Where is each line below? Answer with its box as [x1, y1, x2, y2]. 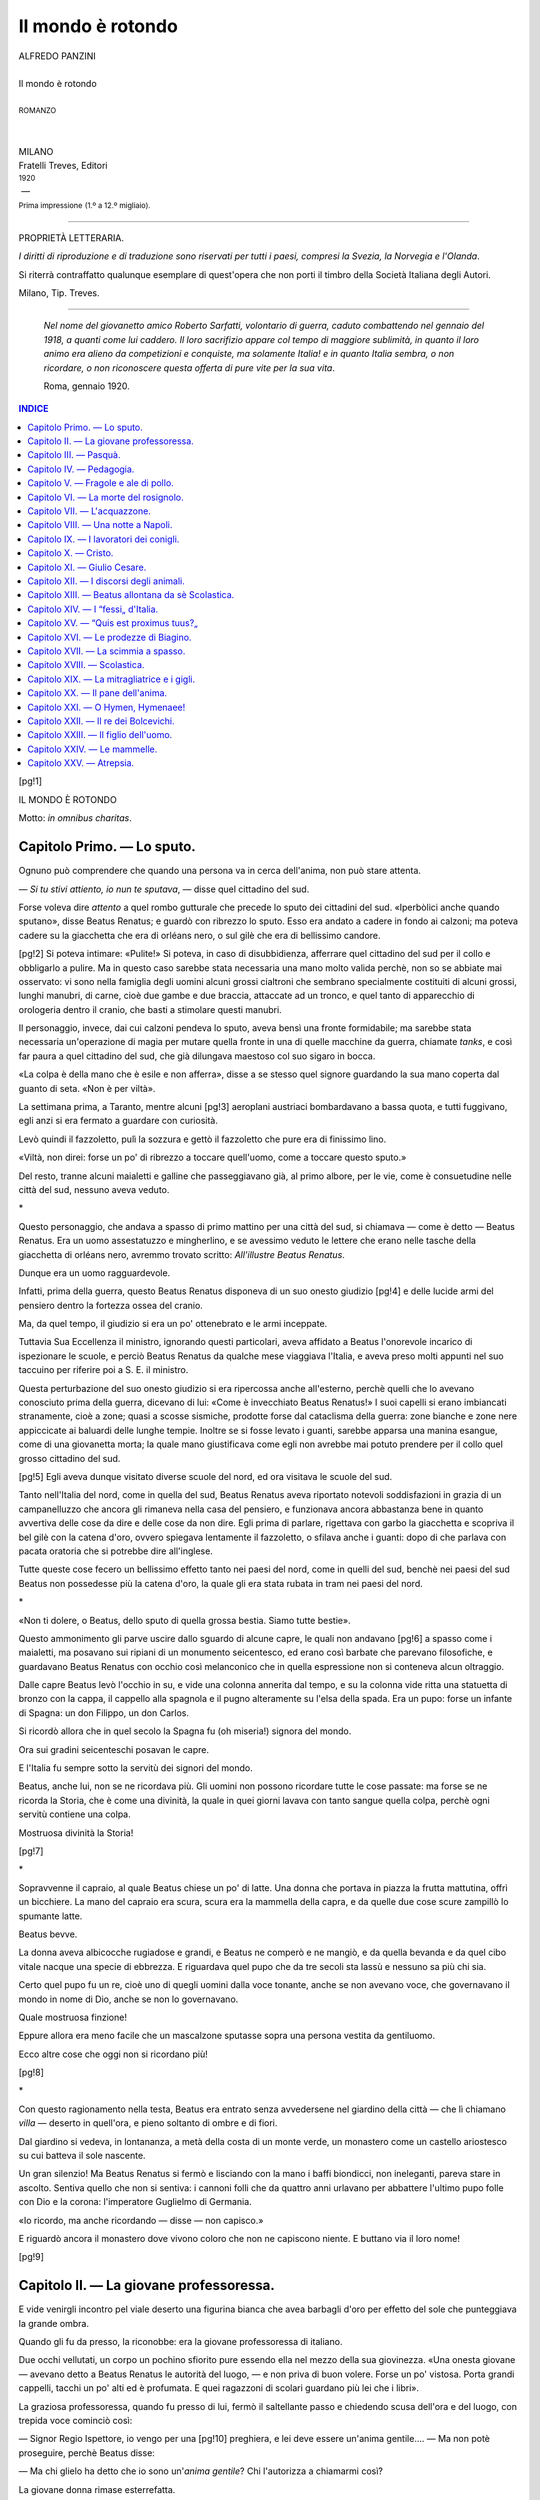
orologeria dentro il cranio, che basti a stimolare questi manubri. [18, 1003, 282, 1015]
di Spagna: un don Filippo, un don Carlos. [18, 1706, 190, 1719]
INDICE [18, 403, 49, 415]
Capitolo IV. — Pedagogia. [27, 463, 135, 475]
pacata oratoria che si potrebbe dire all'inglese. [18, 1545, 214, 1557]
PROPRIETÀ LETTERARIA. [18, 231, 125, 244]
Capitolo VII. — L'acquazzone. [27, 505, 152, 517]
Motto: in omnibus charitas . [18, 812, 132, 824]
